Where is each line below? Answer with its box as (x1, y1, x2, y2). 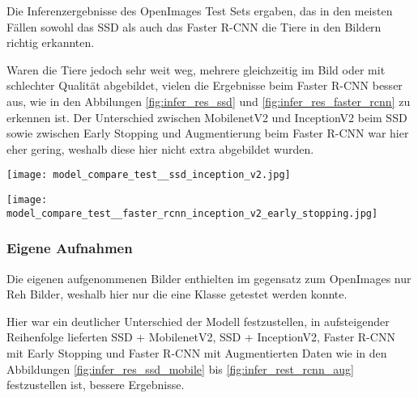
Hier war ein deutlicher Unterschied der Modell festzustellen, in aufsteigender (6, 312, 390, 329)
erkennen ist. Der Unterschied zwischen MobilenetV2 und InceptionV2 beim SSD (6, 108, 407, 125)
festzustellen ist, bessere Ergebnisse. (6, 376, 185, 393)
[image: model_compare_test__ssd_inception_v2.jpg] (6, 169, 291, 181)
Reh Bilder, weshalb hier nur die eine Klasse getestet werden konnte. (6, 286, 348, 303)
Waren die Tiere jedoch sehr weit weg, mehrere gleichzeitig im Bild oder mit (6, 61, 386, 78)
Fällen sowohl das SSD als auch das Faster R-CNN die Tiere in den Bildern (6, 18, 382, 35)
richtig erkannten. (6, 34, 95, 51)
